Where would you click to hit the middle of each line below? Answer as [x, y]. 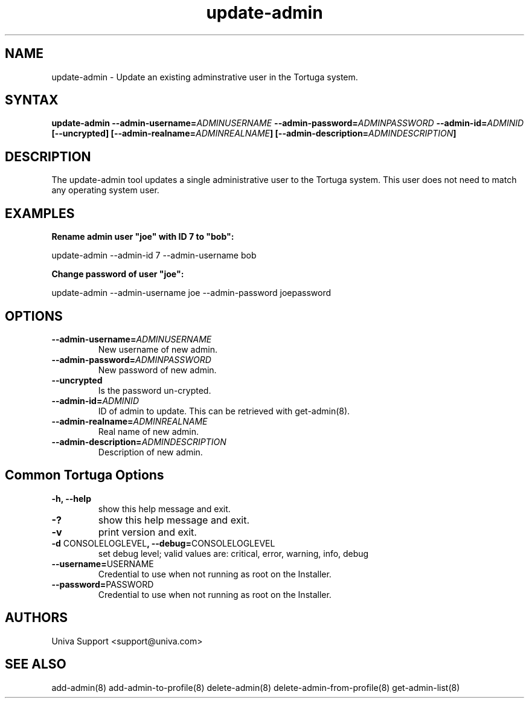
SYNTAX [32, 100]
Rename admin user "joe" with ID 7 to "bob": [143, 237]
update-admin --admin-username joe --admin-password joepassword [191, 293]
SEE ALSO [36, 664]
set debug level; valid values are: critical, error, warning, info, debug [233, 553]
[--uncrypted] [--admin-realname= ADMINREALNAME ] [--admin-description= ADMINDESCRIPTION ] [254, 133]
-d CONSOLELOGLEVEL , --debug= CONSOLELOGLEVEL [163, 543]
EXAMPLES [40, 213]
